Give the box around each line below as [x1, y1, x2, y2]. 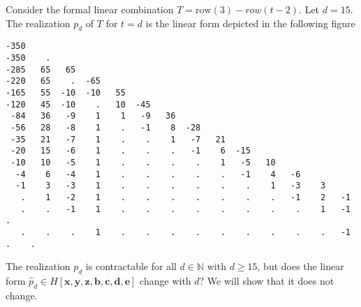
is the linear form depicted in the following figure [145, 15, 355, 30]
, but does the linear [257, 259, 344, 274]
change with [140, 274, 191, 287]
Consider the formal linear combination [6, 2, 174, 16]
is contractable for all [85, 259, 177, 274]
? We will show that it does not [199, 274, 334, 287]
